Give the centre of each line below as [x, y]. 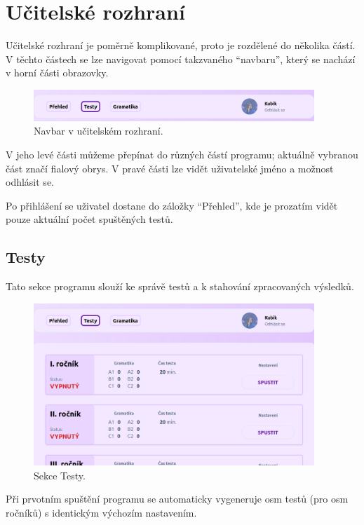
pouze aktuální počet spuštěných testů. [89, 219]
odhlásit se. [30, 182]
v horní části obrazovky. [57, 73]
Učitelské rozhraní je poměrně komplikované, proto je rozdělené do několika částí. [181, 45]
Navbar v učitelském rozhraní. [99, 131]
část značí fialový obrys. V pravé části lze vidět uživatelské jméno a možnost [170, 168]
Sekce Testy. [60, 475]
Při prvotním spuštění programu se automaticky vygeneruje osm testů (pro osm [177, 499]
